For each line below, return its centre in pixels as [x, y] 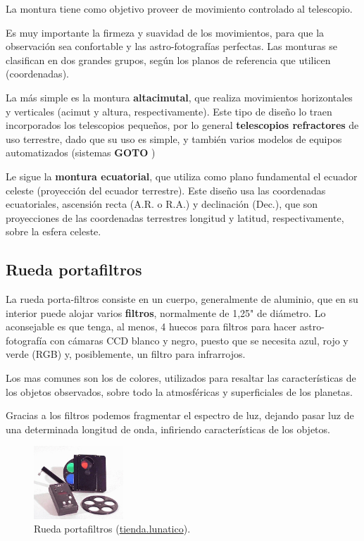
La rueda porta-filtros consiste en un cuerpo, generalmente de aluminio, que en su [182, 299]
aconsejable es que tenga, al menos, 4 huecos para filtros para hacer [151, 327]
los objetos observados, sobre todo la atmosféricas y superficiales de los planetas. [179, 391]
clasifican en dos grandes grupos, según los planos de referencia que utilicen [168, 60]
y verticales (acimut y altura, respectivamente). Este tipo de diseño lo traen [169, 111]
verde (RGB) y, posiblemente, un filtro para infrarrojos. [126, 354]
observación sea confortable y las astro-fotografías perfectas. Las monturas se [171, 46]
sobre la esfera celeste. [54, 231]
